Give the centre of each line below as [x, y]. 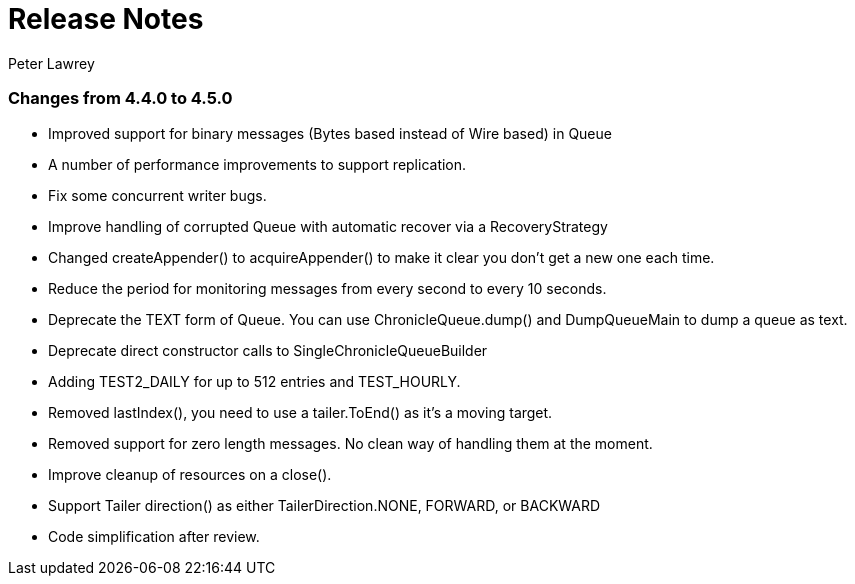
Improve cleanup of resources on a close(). [190, 474]
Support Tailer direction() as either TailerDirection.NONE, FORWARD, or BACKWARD [324, 505]
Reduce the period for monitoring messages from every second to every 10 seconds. [327, 288]
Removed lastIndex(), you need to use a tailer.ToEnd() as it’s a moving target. [300, 412]
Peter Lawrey [51, 63]
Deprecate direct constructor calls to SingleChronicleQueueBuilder [268, 350]
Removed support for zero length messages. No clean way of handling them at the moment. [350, 443]
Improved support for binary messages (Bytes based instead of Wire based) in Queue [330, 133]
